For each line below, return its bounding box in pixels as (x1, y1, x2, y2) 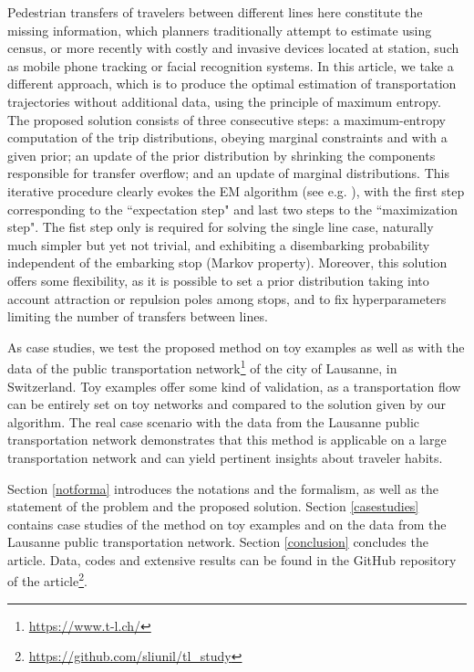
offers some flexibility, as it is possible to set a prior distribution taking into (7, 270, 429, 289)
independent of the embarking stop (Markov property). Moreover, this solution (7, 253, 448, 272)
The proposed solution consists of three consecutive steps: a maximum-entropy (7, 110, 446, 129)
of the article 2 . (7, 569, 88, 591)
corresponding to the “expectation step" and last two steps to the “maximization (7, 199, 459, 218)
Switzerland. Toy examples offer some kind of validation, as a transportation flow (7, 376, 461, 395)
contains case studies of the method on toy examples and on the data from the (7, 514, 447, 533)
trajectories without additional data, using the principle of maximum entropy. (7, 91, 441, 110)
